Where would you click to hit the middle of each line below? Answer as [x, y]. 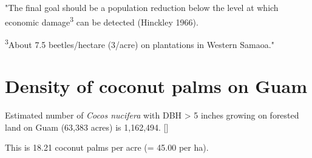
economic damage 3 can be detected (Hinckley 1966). [102, 21]
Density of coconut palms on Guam [156, 86]
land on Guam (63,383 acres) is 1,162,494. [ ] [87, 127]
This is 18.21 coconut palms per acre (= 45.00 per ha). [107, 147]
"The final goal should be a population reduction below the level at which [142, 7]
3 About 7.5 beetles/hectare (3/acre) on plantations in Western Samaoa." [140, 43]
